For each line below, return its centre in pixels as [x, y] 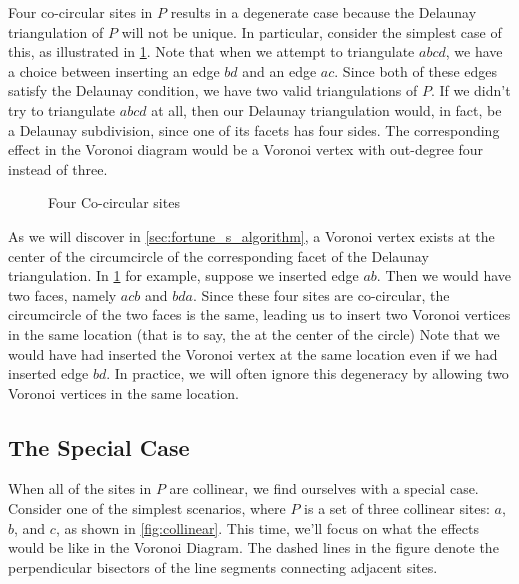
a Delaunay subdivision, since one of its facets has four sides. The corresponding [254, 129]
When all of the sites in [80, 488]
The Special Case [99, 446]
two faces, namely [62, 294]
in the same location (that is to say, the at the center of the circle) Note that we [254, 333]
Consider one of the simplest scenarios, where [147, 508]
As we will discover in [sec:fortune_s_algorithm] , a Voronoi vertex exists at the [251, 235]
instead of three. [58, 168]
